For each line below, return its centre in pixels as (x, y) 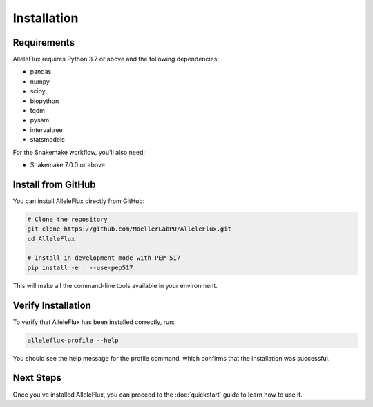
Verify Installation (52, 305)
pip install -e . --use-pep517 (80, 267)
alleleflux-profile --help (73, 340)
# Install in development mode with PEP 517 (104, 258)
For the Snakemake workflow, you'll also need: (79, 152)
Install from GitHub (54, 184)
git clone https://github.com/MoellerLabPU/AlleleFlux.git (129, 229)
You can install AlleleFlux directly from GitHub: (79, 201)
